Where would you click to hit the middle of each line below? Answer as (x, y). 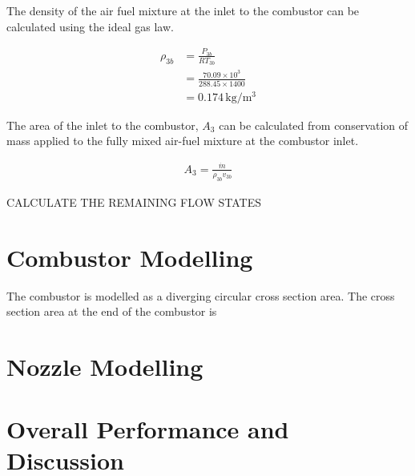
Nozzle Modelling (105, 366)
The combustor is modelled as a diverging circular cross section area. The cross (201, 295)
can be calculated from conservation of (314, 125)
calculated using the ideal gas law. (90, 26)
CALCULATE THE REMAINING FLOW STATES (134, 202)
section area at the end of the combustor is (112, 311)
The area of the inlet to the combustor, (103, 125)
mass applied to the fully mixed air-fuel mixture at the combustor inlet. (183, 141)
